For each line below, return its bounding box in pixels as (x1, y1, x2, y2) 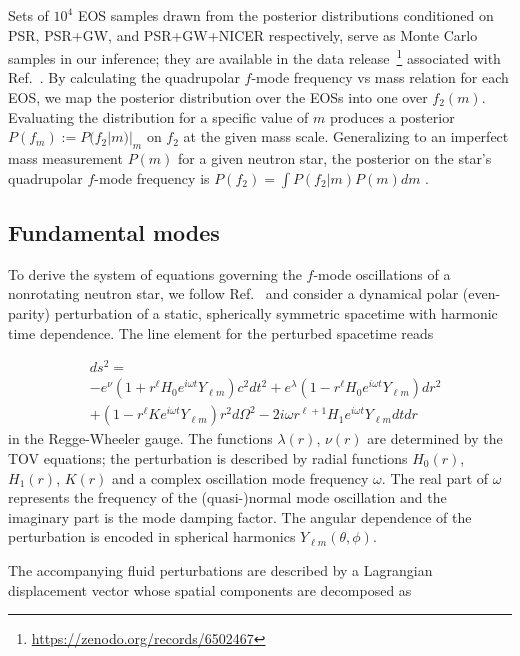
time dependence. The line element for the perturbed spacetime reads (8, 322, 434, 343)
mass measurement (8, 148, 123, 169)
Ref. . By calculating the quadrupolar (8, 67, 240, 88)
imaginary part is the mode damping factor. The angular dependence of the (8, 506, 472, 527)
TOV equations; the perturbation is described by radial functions (8, 447, 408, 468)
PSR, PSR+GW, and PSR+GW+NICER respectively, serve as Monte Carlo (8, 24, 478, 45)
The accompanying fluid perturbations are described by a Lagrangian (8, 559, 433, 580)
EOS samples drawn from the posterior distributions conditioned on (77, 5, 494, 25)
